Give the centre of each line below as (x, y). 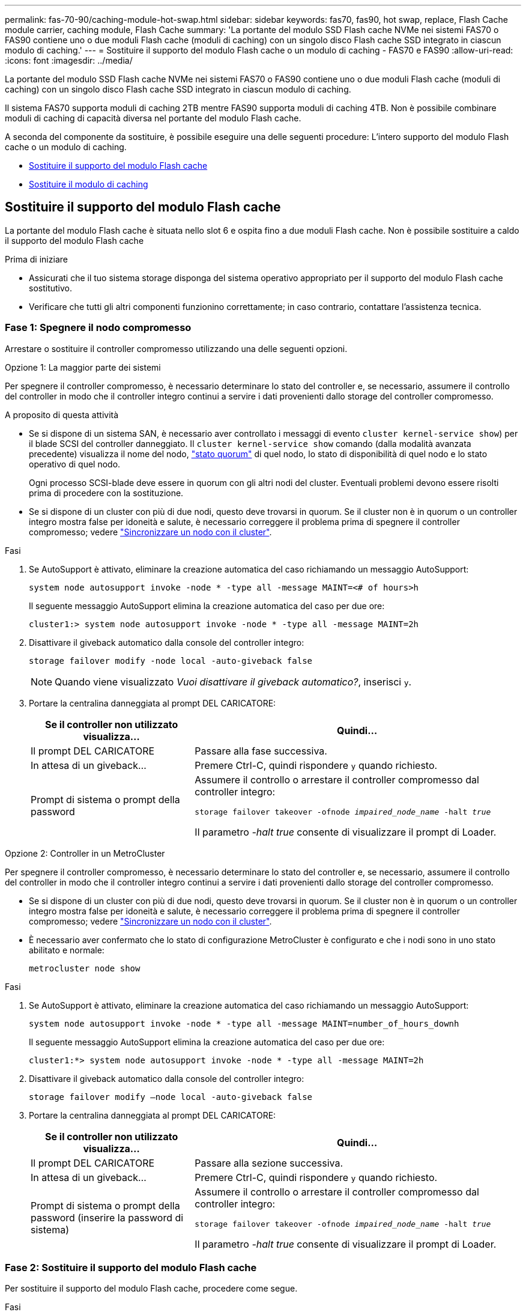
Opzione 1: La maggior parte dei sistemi (83, 367)
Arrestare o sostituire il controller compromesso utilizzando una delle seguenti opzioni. (176, 348)
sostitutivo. (50, 288)
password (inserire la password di (107, 1218)
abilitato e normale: (67, 950)
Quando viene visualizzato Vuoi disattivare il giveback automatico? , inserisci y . (233, 682)
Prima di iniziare (36, 259)
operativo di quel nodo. (75, 464)
